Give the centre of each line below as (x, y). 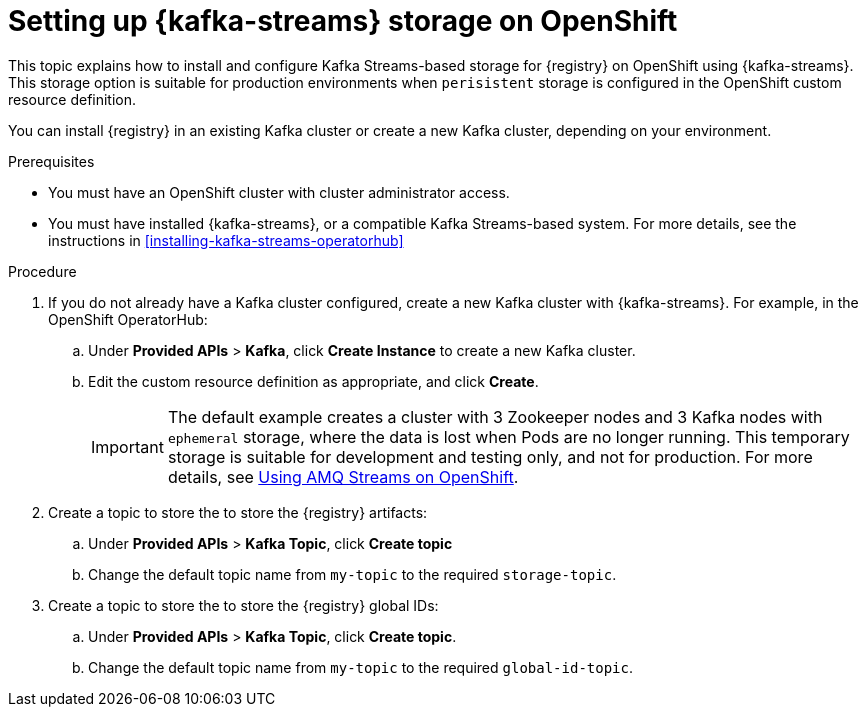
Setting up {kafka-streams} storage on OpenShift (343, 21)
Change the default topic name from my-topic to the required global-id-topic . (361, 667)
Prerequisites (51, 161)
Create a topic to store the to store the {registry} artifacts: (238, 512)
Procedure (42, 271)
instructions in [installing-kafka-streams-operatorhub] (226, 240)
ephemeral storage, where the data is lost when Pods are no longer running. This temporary (508, 436)
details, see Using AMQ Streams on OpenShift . (343, 476)
